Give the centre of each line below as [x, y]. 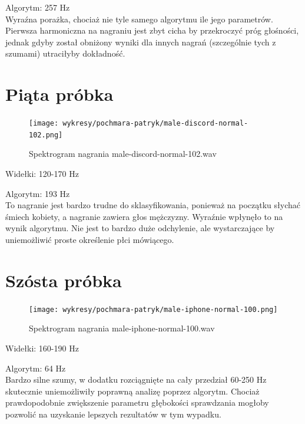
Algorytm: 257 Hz [38, 7]
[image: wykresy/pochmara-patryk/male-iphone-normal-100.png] [153, 309]
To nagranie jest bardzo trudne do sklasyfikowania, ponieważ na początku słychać [153, 205]
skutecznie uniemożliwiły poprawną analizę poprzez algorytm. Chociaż [132, 391]
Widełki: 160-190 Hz [42, 348]
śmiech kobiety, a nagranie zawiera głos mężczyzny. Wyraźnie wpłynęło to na [144, 216]
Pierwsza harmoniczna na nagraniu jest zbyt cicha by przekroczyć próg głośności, [152, 30]
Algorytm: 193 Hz [38, 193]
